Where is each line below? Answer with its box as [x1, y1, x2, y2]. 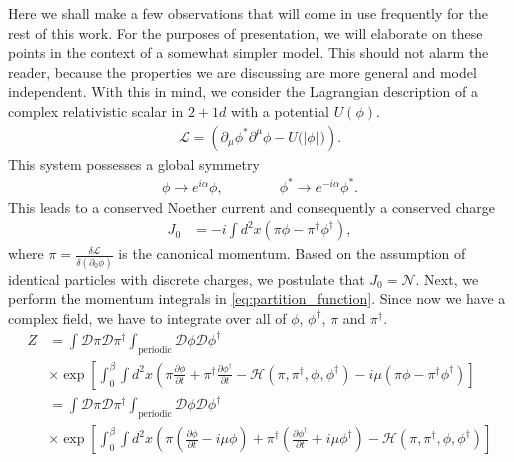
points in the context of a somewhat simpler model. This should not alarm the [8, 42, 489, 63]
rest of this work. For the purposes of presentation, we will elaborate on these [8, 22, 483, 43]
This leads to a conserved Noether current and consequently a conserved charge [8, 196, 496, 217]
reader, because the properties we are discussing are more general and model [8, 61, 477, 82]
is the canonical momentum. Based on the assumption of [118, 243, 466, 264]
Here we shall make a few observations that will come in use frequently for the [8, 3, 488, 23]
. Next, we [415, 268, 479, 289]
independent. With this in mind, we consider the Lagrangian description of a [8, 81, 478, 102]
